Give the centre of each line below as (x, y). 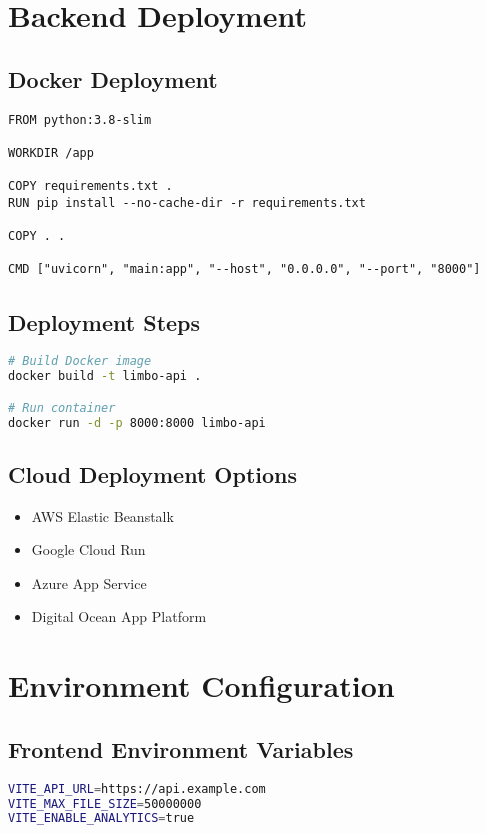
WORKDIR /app (51, 152)
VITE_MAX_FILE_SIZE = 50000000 (105, 803)
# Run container (62, 407)
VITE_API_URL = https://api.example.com (137, 788)
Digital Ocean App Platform (119, 616)
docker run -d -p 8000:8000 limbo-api (137, 422)
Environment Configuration (201, 685)
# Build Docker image (80, 361)
